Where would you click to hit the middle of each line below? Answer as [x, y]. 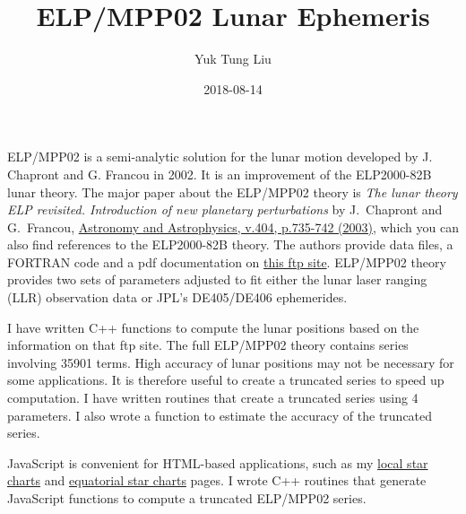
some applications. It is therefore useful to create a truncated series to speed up [226, 380]
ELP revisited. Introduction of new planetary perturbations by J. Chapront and [225, 209]
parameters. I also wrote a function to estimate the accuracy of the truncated [220, 415]
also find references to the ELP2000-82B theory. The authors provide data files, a [230, 244]
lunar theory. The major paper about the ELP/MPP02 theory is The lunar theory [233, 192]
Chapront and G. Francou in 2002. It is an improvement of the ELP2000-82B [220, 174]
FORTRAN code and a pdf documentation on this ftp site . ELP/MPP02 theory [227, 261]
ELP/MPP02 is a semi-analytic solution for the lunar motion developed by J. [220, 157]
